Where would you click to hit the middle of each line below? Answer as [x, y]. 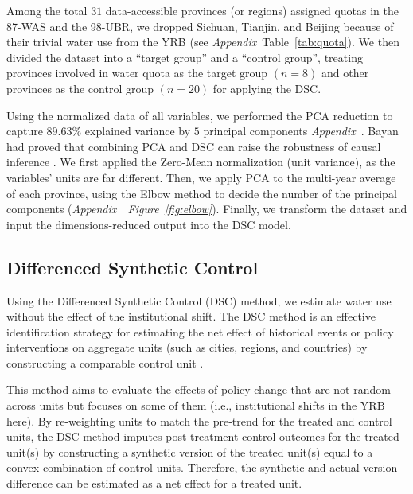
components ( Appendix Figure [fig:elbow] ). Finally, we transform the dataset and [207, 209]
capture [25, 131]
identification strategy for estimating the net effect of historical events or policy [200, 331]
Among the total [47, 10]
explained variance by [138, 131]
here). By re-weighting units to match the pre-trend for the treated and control [199, 420]
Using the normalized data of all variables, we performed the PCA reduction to [200, 115]
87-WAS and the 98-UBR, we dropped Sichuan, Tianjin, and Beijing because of [200, 26]
